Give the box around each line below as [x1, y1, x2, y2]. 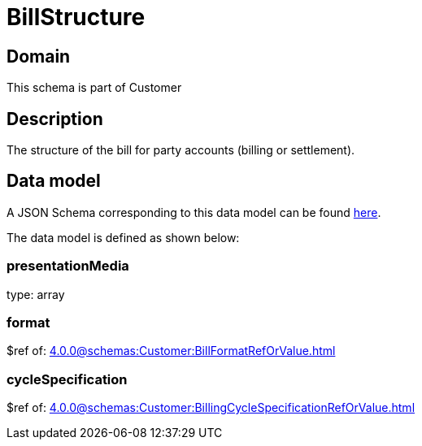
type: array [7, 287, 65, 301]
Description [7, 108, 103, 129]
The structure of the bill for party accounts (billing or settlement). [7, 143, 355, 158]
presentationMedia [7, 258, 129, 275]
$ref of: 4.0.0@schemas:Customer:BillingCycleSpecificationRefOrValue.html [7, 401, 415, 415]
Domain [7, 45, 71, 67]
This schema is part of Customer [7, 80, 182, 95]
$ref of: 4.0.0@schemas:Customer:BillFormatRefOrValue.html [7, 344, 336, 358]
